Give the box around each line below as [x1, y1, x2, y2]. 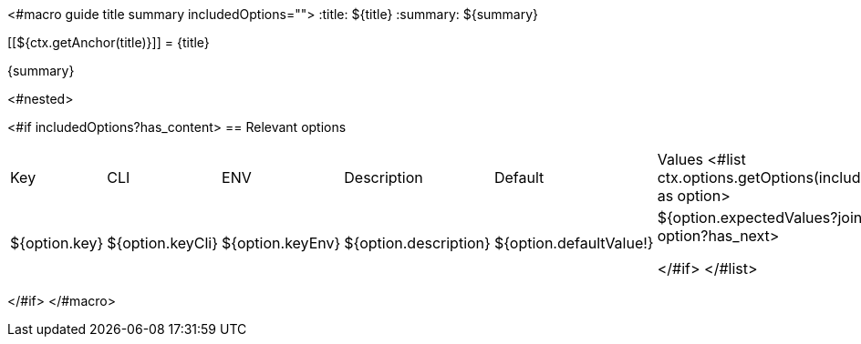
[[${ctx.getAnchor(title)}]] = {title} [7, 35, 210, 50]
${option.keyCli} [107, 234, 219, 252]
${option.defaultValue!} [493, 234, 654, 252]
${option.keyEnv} [222, 234, 341, 252]
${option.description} [344, 234, 491, 252]
